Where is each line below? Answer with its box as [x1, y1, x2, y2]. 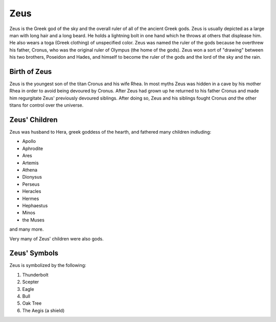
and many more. [9, 226, 44, 232]
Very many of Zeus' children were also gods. [9, 235, 104, 242]
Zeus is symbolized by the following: [9, 262, 86, 268]
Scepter [22, 279, 39, 285]
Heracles [22, 188, 41, 194]
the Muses [22, 217, 44, 223]
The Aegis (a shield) [22, 307, 65, 313]
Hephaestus [22, 203, 48, 209]
